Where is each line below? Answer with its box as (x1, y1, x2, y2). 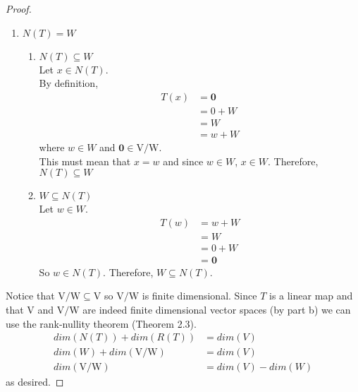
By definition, (39, 76, 99, 90)
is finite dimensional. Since (142, 288, 257, 303)
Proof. (6, 1, 32, 16)
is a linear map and (268, 288, 353, 303)
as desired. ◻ (6, 374, 64, 389)
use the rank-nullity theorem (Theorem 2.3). (6, 316, 197, 331)
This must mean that (39, 153, 131, 168)
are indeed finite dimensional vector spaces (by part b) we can (82, 302, 351, 316)
